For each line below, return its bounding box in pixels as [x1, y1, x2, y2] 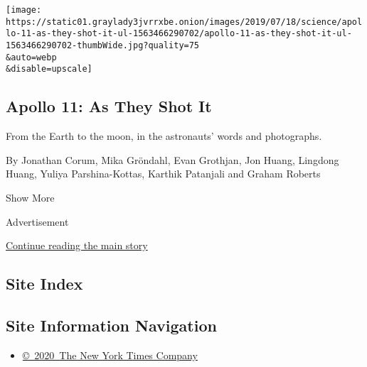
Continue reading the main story [6, 238, 148, 253]
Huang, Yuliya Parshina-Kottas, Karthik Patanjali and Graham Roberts [6, 166, 321, 181]
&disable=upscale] [6, 64, 92, 75]
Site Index [6, 273, 83, 295]
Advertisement [6, 214, 69, 229]
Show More [6, 190, 55, 204]
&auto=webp [6, 52, 57, 62]
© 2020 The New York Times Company [22, 347, 198, 362]
